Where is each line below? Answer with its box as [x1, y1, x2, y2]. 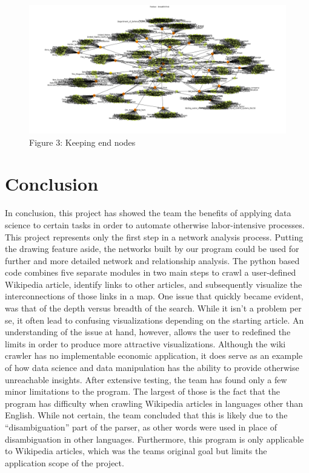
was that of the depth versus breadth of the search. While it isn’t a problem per [5, 302, 302, 315]
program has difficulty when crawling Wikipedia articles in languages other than [5, 396, 304, 409]
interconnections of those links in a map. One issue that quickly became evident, [5, 290, 304, 302]
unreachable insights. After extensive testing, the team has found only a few [5, 373, 287, 386]
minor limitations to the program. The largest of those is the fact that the [5, 385, 280, 398]
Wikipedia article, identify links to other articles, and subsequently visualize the [5, 277, 302, 290]
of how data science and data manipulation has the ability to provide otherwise [5, 361, 299, 374]
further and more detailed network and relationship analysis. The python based [5, 254, 300, 267]
